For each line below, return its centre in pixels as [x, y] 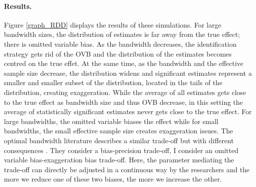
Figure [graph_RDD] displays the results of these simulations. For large [113, 24]
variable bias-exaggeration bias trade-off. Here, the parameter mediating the [119, 160]
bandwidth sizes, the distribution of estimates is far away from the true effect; [122, 34]
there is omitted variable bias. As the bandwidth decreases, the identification [120, 44]
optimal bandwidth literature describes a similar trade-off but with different [119, 140]
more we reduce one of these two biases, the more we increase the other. [113, 179]
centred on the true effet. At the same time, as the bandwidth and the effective [124, 63]
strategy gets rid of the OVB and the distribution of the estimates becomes [118, 53]
